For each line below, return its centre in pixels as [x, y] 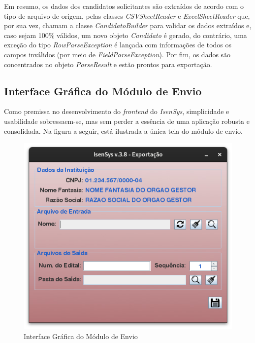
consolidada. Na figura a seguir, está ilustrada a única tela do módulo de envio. [123, 131]
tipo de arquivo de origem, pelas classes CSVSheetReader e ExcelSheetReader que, [127, 16]
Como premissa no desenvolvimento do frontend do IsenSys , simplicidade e [117, 111]
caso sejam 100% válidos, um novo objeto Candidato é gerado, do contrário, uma [126, 35]
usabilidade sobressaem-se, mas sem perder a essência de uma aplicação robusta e [127, 121]
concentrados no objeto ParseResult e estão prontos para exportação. [108, 64]
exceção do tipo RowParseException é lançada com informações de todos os [118, 45]
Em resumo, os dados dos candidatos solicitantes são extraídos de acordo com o [124, 6]
